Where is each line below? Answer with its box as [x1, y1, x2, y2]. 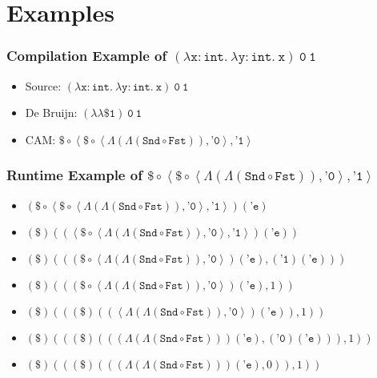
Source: [25, 77, 62, 94]
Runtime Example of [6, 165, 142, 185]
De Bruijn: [25, 104, 78, 121]
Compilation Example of [6, 46, 167, 66]
